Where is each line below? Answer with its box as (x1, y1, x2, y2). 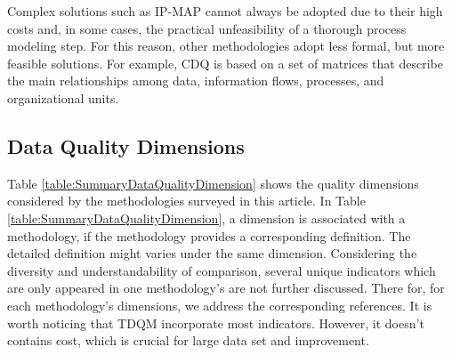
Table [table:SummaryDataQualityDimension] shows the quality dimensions (7, 173, 419, 192)
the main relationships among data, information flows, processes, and (7, 71, 384, 90)
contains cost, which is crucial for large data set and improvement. (7, 331, 369, 350)
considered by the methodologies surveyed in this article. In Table (7, 191, 366, 210)
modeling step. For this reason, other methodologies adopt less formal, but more (7, 36, 445, 55)
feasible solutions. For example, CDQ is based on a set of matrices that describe (7, 53, 443, 72)
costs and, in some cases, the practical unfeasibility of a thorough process (7, 19, 407, 37)
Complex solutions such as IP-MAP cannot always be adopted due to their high (7, 2, 443, 20)
